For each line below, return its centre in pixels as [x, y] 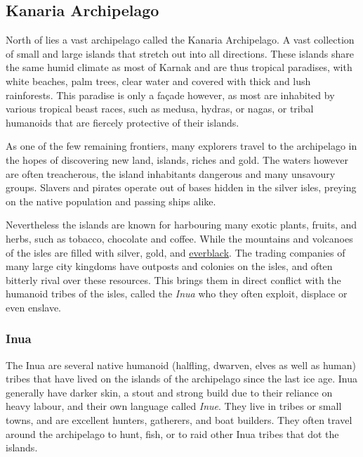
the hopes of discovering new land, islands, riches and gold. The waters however [177, 159]
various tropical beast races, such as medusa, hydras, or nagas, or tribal [160, 109]
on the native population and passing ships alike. [111, 201]
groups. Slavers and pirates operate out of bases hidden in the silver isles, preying [181, 187]
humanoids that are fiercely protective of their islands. [123, 122]
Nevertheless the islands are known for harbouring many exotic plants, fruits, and [181, 225]
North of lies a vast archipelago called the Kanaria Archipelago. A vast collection [180, 40]
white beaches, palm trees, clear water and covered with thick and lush [158, 81]
